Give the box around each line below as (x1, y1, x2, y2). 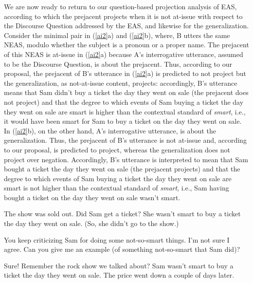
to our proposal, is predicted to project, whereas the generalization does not (4, 144, 230, 154)
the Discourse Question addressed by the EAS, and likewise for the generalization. (4, 20, 249, 31)
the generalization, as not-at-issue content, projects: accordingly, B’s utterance (4, 77, 237, 88)
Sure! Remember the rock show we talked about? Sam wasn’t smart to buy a (4, 260, 234, 270)
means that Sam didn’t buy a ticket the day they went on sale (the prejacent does (4, 87, 249, 97)
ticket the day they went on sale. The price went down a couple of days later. (4, 270, 235, 280)
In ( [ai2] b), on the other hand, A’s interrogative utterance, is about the (4, 125, 216, 135)
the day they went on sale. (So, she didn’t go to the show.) (4, 218, 179, 228)
